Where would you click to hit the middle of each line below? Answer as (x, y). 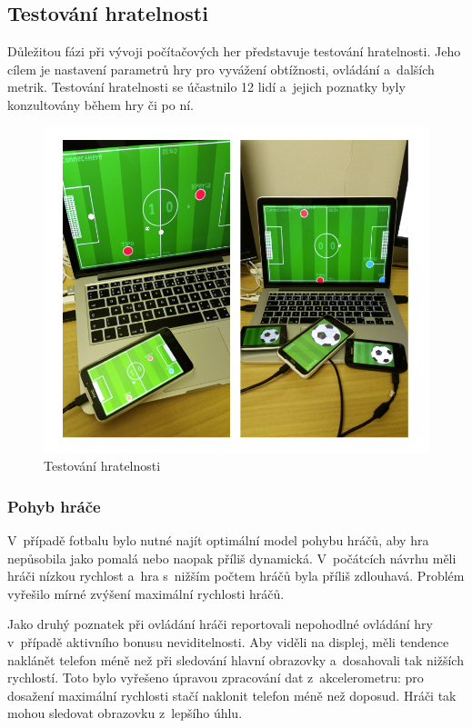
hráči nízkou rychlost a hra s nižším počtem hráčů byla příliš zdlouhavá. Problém (236, 576)
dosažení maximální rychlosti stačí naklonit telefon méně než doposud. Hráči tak (232, 695)
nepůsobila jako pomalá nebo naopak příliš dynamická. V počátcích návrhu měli (232, 558)
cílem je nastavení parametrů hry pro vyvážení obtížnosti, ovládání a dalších (221, 69)
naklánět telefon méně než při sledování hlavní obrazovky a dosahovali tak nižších (236, 659)
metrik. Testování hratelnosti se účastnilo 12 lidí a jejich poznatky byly (206, 87)
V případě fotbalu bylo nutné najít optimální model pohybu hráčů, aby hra (218, 540)
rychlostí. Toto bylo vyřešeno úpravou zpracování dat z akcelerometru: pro (216, 678)
